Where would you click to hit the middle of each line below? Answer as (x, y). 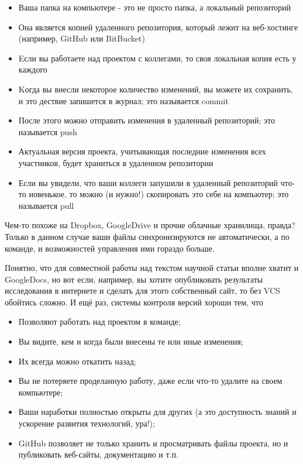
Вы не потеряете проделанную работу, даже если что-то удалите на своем (150, 381)
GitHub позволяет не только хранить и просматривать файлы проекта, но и (153, 443)
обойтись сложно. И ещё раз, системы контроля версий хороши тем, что (134, 302)
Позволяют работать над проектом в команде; (99, 322)
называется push (48, 131)
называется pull (46, 205)
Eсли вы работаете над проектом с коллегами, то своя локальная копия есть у (157, 58)
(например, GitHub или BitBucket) (82, 38)
